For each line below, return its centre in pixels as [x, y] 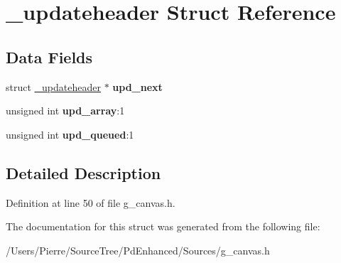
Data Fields [49, 57]
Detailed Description [83, 172]
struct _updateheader [53, 86]
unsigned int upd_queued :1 [70, 134]
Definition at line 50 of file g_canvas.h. [91, 202]
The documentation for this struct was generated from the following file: [163, 226]
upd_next [137, 86]
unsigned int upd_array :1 [65, 111]
